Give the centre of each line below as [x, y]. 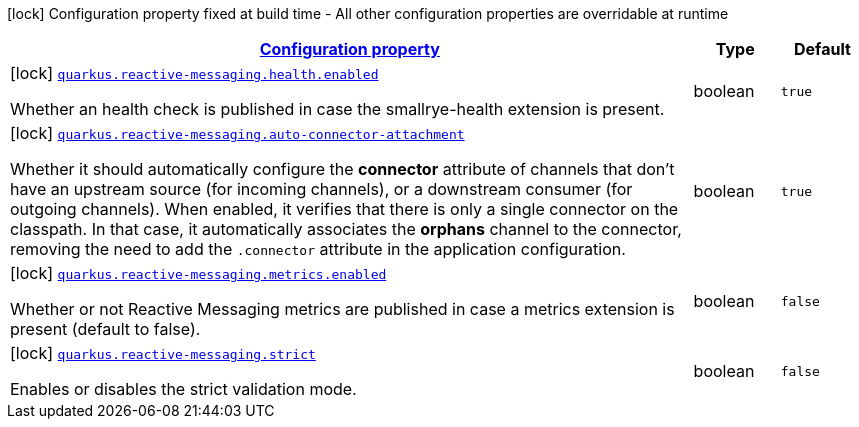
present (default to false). [105, 329]
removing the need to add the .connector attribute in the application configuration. [318, 249]
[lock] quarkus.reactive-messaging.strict [163, 353]
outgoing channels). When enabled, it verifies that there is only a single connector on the [344, 209]
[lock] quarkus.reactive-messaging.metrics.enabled [198, 273]
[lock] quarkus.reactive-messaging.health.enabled [194, 73]
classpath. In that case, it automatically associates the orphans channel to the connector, [346, 229]
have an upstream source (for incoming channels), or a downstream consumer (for [321, 189]
